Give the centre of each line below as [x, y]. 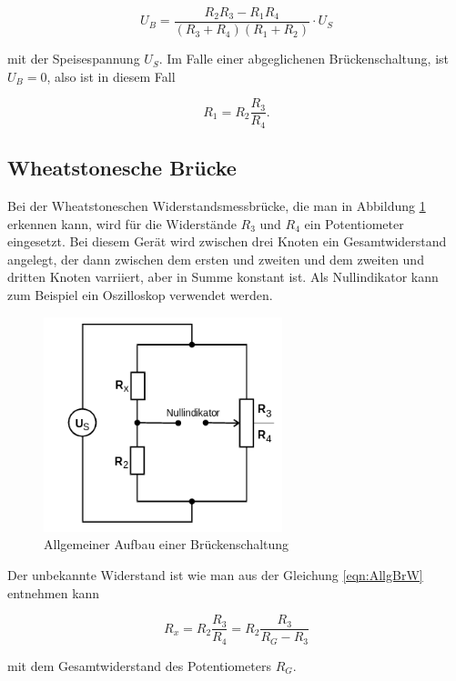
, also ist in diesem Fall [111, 76]
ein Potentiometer [354, 223]
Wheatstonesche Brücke [122, 168]
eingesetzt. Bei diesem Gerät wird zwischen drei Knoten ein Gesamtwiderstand [227, 241]
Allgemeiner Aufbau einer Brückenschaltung [167, 544]
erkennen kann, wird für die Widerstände [122, 223]
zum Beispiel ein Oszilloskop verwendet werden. [140, 294]
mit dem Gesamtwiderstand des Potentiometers [139, 665]
